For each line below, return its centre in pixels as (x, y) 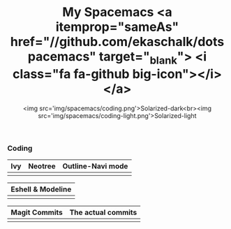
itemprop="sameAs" (117, 27)
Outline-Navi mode (95, 166)
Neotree (42, 166)
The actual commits (103, 212)
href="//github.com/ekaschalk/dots (117, 42)
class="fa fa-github (72, 74)
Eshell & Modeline (41, 189)
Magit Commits (37, 212)
